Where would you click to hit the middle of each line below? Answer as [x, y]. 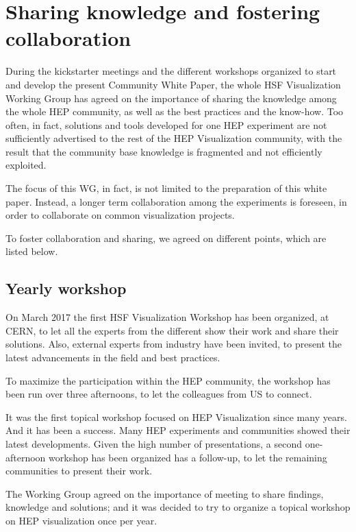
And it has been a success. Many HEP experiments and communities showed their [178, 430]
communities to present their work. [79, 471]
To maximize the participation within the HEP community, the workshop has [168, 380]
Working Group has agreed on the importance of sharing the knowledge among [171, 98]
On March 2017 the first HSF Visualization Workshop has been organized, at [167, 317]
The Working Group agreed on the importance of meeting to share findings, [165, 493]
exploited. [26, 165]
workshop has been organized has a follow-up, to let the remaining [188, 457]
